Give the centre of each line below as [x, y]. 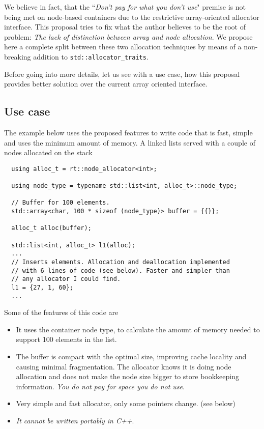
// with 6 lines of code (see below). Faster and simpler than [121, 270]
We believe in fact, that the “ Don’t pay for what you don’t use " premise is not [125, 7]
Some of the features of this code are [61, 312]
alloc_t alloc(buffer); [51, 228]
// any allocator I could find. [66, 279]
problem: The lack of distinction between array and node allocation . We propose [128, 36]
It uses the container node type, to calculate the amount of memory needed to [138, 329]
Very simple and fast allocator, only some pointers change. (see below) [126, 403]
